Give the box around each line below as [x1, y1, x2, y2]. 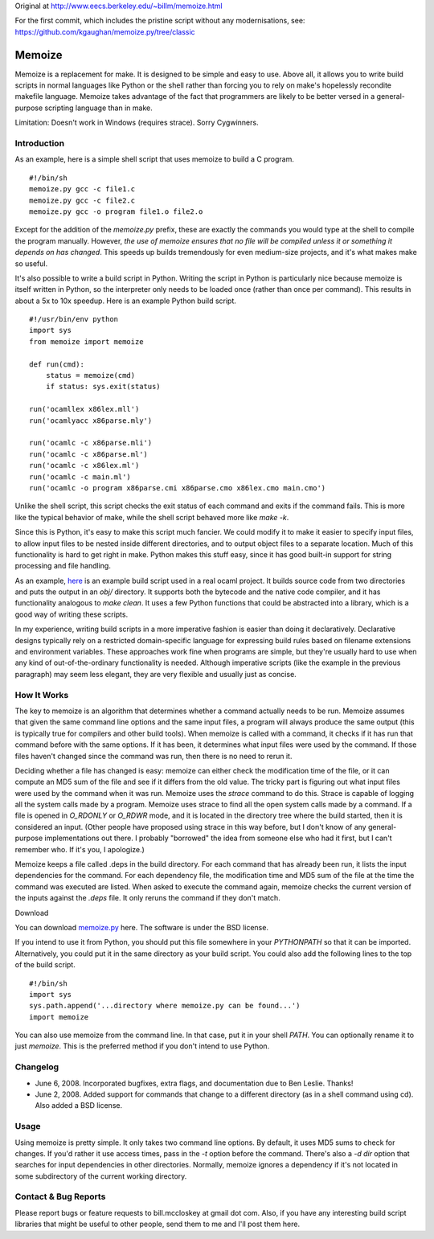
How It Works [14, 689, 69, 700]
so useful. [14, 258, 48, 269]
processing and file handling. [14, 561, 112, 571]
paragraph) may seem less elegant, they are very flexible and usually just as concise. [14, 669, 297, 679]
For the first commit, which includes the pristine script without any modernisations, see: [14, 16, 305, 26]
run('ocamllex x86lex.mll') [29, 404, 140, 414]
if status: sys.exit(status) [45, 382, 161, 392]
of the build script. [14, 960, 76, 970]
